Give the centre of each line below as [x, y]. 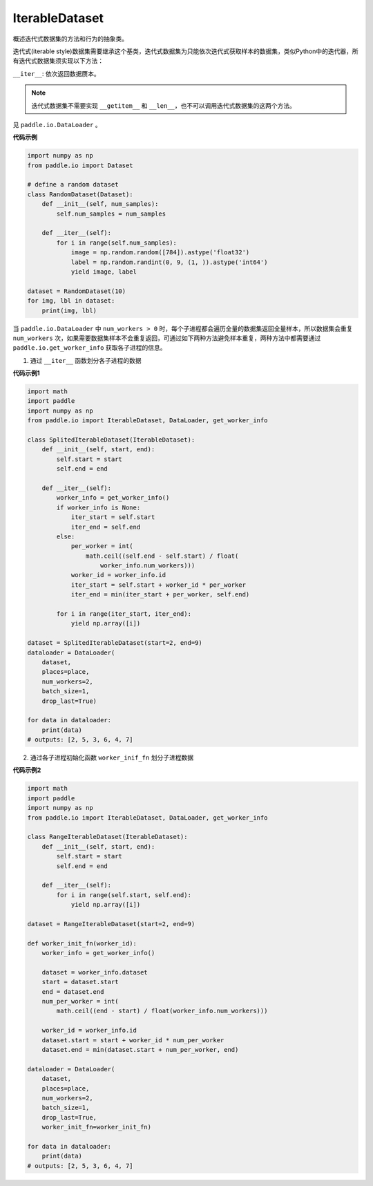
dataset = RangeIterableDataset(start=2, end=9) [111, 924]
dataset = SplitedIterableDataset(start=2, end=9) [115, 643]
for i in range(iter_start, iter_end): [124, 614]
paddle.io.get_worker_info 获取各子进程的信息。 [89, 348]
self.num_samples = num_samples [111, 214]
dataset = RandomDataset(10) [77, 291]
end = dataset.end [73, 991]
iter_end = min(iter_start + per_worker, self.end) [160, 595]
